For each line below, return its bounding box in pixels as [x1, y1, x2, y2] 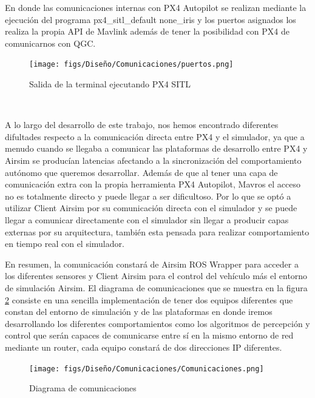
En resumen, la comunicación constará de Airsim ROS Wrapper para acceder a [5, 257, 299, 270]
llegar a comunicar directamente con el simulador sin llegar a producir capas [5, 213, 289, 226]
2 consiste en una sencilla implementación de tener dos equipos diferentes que [5, 293, 293, 306]
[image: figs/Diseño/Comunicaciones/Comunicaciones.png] [29, 364, 264, 373]
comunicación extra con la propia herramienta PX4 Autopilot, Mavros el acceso [5, 178, 301, 191]
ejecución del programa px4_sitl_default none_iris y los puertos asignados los [5, 13, 296, 25]
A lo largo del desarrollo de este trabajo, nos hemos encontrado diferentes [5, 118, 279, 131]
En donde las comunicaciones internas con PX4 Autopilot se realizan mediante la [5, 1, 307, 13]
